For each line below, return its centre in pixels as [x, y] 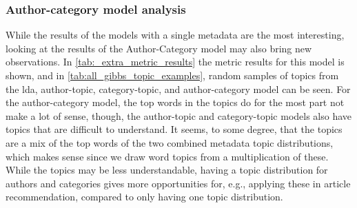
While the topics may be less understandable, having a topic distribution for [167, 170]
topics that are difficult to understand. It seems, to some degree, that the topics [174, 129]
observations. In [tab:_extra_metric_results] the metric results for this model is [175, 62]
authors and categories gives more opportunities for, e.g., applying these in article [178, 183]
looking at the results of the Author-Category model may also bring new [159, 48]
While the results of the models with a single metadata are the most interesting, [175, 35]
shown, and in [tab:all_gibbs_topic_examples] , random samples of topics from [172, 75]
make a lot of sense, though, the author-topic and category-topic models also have [179, 115]
